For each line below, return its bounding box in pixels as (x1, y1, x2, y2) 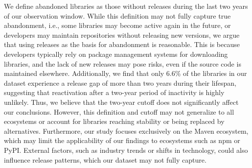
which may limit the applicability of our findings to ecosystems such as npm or (4, 135, 240, 145)
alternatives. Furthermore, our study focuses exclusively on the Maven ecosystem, (4, 125, 249, 136)
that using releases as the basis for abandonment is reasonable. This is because (4, 39, 240, 49)
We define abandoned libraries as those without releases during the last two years (4, 1, 248, 11)
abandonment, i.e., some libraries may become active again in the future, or (4, 20, 231, 30)
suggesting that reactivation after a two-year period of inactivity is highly (4, 87, 225, 97)
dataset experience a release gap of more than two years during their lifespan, (4, 77, 236, 88)
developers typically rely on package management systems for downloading (4, 48, 228, 59)
